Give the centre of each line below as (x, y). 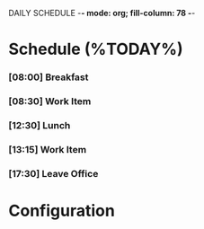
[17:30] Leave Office (53, 173)
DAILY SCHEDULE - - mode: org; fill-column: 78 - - (102, 13)
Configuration (62, 211)
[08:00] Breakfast (49, 77)
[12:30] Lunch (40, 125)
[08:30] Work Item (50, 101)
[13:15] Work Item (48, 149)
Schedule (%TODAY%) (96, 49)
